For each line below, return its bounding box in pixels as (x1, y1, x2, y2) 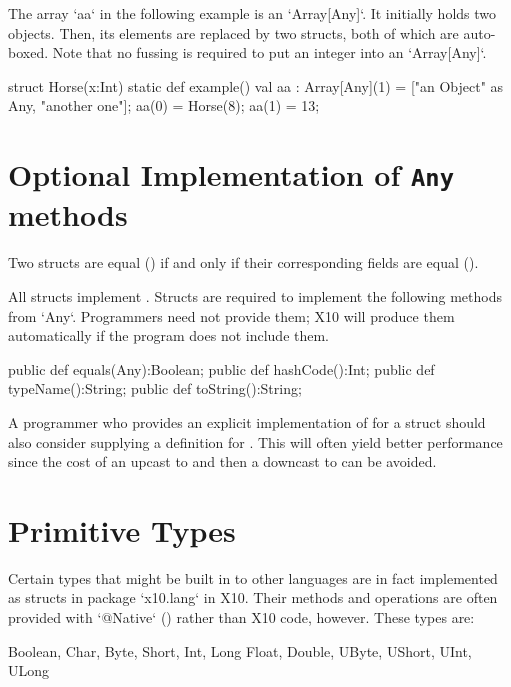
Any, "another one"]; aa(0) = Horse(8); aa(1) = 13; (8, 95, 320, 116)
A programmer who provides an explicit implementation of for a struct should (8, 411, 486, 432)
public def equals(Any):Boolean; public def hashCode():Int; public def (8, 358, 435, 379)
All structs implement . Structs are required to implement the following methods (8, 286, 502, 306)
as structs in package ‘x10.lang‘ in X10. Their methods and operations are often (8, 587, 498, 608)
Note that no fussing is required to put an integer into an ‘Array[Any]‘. (52, 42, 487, 63)
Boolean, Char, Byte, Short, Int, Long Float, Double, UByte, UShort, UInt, (8, 640, 472, 661)
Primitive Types (8, 509, 236, 550)
